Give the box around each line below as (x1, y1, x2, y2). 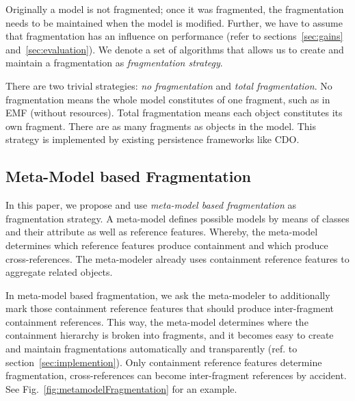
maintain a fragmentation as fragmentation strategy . (5, 55, 223, 70)
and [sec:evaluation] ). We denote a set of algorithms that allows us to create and (5, 42, 344, 56)
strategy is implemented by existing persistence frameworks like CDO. (5, 132, 300, 146)
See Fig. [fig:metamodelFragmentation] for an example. (5, 381, 237, 396)
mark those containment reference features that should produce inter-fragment (5, 301, 334, 315)
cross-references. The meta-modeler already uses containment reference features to (5, 251, 350, 266)
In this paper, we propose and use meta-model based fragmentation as (5, 198, 296, 212)
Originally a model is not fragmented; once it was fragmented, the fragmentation (5, 2, 344, 16)
